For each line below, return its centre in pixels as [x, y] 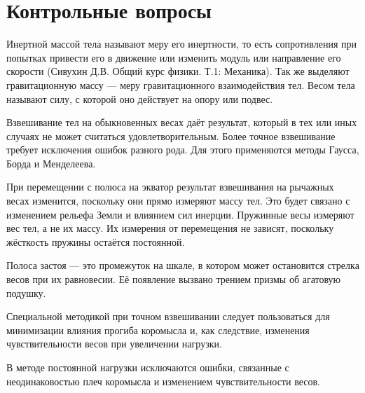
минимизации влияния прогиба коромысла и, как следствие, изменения [158, 330]
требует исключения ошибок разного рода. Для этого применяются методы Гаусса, [183, 150]
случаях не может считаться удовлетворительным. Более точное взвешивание [171, 136]
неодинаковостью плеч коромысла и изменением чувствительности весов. [163, 381]
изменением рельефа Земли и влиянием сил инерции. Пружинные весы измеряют [180, 214]
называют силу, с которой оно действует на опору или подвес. [140, 98]
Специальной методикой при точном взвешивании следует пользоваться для [168, 316]
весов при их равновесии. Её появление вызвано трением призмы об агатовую [174, 279]
